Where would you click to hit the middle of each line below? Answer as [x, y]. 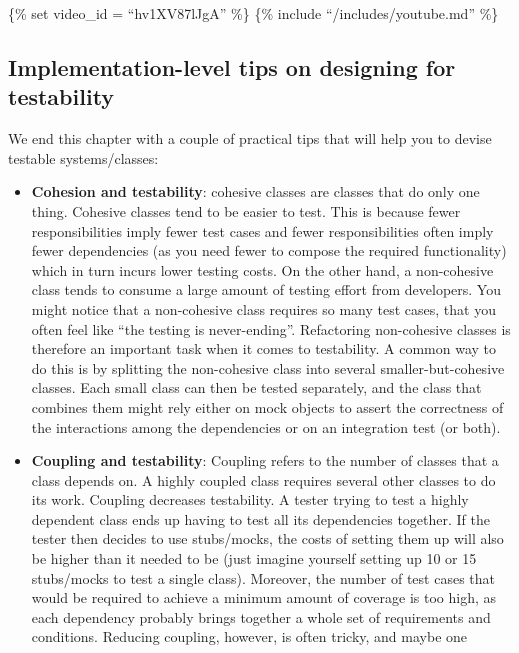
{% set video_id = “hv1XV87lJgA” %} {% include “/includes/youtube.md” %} [253, 13]
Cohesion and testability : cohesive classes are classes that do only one [255, 191]
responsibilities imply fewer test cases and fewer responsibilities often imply [262, 230]
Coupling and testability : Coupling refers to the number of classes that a [265, 460]
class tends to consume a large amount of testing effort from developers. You [266, 289]
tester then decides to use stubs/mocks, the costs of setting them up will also [267, 538]
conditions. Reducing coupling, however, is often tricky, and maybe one [249, 636]
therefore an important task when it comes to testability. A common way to [264, 348]
